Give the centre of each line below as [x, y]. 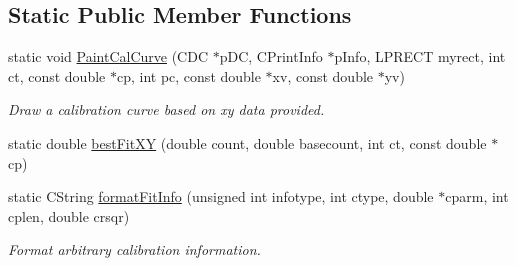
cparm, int [477, 196]
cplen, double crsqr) [69, 215]
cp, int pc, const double [188, 75]
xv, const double [323, 75]
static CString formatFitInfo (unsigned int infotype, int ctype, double [221, 196]
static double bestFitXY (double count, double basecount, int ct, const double [247, 142]
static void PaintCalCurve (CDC [108, 56]
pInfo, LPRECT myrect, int [420, 56]
